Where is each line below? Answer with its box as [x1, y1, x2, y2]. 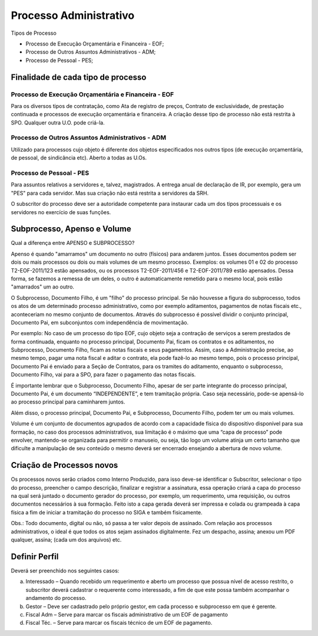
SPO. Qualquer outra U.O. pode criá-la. [11, 119, 105, 126]
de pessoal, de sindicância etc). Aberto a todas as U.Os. [11, 154, 147, 162]
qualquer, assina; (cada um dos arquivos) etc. [11, 536, 122, 543]
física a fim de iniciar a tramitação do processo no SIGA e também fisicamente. [11, 509, 203, 516]
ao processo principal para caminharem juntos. [11, 398, 125, 405]
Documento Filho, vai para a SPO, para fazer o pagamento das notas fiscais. [11, 371, 196, 378]
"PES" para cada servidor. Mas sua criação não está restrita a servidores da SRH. [11, 189, 209, 196]
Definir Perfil [11, 552, 59, 562]
